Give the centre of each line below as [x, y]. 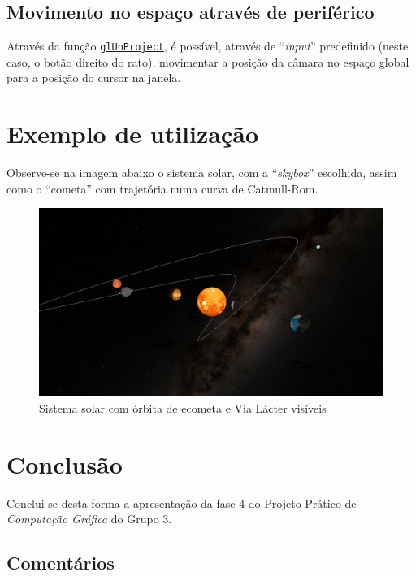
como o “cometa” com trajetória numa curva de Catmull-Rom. [162, 188]
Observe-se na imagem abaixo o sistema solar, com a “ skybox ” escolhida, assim [202, 173]
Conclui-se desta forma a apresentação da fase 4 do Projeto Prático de [182, 502]
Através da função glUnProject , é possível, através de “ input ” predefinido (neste [208, 46]
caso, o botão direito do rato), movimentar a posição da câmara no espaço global [208, 61]
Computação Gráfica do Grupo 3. [89, 519]
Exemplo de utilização [132, 134]
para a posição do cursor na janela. [94, 78]
